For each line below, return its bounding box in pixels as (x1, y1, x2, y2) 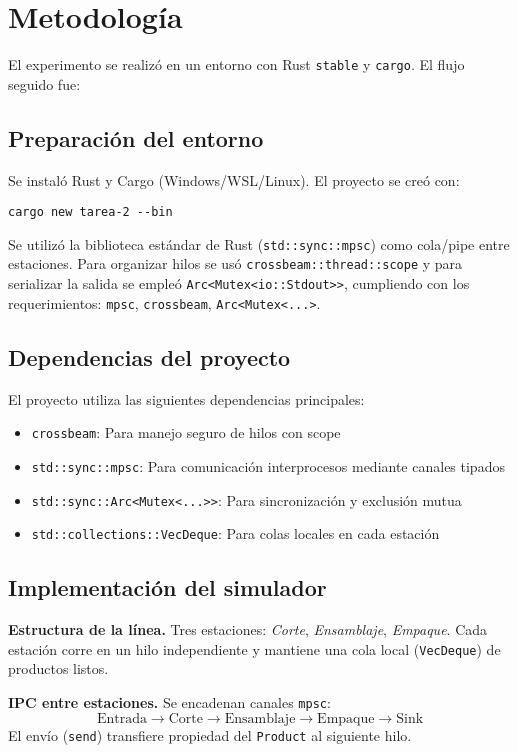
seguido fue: (8, 73, 81, 94)
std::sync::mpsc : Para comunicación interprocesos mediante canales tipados (31, 455, 505, 476)
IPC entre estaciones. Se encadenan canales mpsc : (8, 691, 331, 712)
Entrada (96, 711, 147, 726)
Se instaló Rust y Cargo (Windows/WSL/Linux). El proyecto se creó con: (8, 169, 460, 190)
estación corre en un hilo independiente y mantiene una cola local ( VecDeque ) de (8, 638, 501, 659)
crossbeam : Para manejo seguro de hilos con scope (31, 422, 341, 443)
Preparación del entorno (8, 122, 264, 153)
